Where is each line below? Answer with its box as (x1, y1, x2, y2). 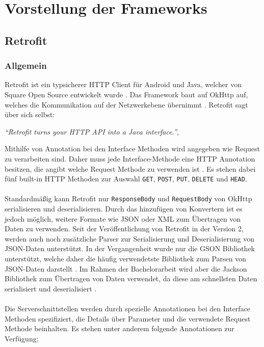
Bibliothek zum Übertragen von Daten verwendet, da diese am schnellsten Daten (5, 273, 257, 284)
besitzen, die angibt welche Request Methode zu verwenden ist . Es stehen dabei (5, 163, 256, 174)
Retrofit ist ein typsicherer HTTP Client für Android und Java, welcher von (5, 79, 242, 90)
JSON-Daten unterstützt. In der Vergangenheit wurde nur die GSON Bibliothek (5, 243, 255, 254)
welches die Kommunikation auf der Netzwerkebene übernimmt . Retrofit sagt (5, 99, 248, 110)
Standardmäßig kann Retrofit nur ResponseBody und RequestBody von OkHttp (5, 193, 252, 204)
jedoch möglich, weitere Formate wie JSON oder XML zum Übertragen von (5, 213, 241, 224)
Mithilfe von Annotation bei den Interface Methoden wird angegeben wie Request (5, 143, 260, 154)
